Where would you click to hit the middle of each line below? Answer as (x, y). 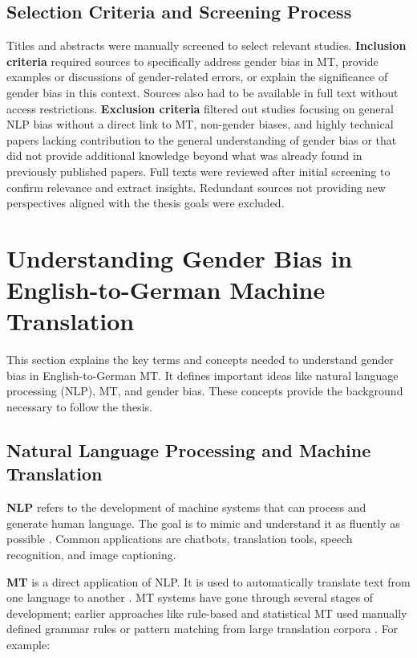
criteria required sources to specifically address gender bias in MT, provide (192, 61)
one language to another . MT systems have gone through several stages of (190, 597)
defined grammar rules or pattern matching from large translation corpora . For (202, 629)
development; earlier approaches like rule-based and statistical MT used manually (207, 613)
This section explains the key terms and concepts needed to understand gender (200, 360)
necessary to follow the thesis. (79, 407)
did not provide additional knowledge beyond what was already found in (184, 155)
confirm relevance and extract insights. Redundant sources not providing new (196, 187)
